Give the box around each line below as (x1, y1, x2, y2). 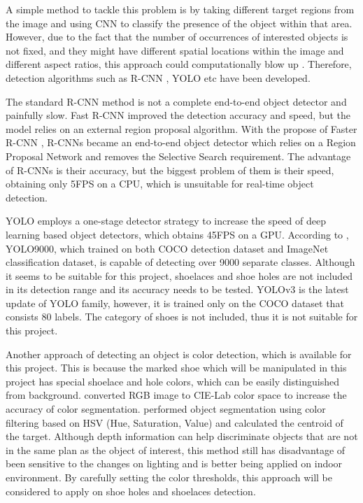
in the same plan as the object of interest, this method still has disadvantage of (6, 442, 346, 457)
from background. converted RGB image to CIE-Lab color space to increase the (6, 388, 347, 402)
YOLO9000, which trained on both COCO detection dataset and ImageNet (6, 241, 329, 255)
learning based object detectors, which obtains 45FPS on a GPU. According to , (6, 227, 349, 241)
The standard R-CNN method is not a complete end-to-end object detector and (6, 94, 347, 108)
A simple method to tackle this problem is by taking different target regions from (6, 2, 355, 16)
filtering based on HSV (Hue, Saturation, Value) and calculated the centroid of (6, 415, 343, 430)
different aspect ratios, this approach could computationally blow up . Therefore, (6, 57, 352, 71)
